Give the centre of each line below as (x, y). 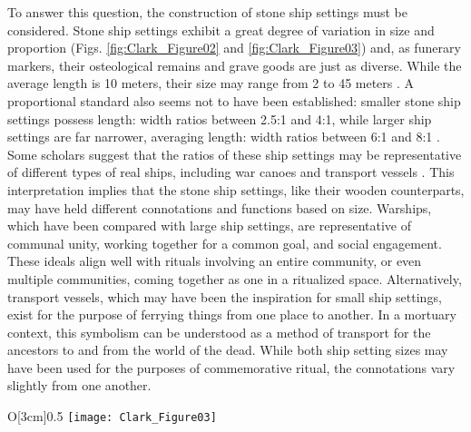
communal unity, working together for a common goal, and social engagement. (225, 243)
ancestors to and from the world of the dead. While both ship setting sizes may (228, 350)
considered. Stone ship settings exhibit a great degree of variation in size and (221, 29)
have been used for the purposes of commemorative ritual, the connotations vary (231, 367)
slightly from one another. (79, 385)
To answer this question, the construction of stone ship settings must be (207, 12)
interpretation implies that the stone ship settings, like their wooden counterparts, (236, 189)
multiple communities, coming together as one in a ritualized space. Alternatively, (235, 278)
